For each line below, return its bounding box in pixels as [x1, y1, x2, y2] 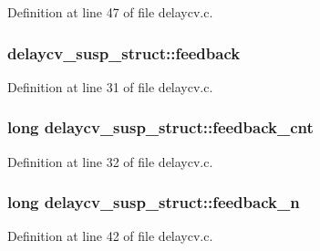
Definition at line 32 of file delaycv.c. [7, 152, 213, 171]
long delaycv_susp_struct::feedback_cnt [7, 116, 314, 139]
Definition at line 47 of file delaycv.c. [7, 3, 213, 21]
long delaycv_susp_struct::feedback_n [7, 191, 300, 214]
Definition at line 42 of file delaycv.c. [7, 226, 213, 246]
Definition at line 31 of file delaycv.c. [7, 77, 213, 96]
